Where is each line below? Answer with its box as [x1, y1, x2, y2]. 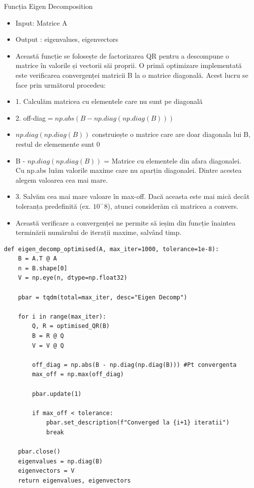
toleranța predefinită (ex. [15, 200, 91, 211]
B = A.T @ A [18, 255, 57, 262]
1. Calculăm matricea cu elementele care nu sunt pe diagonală [15, 96, 203, 106]
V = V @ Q [32, 342, 64, 349]
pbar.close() [18, 448, 61, 455]
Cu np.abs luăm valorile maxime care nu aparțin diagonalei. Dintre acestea [15, 165, 242, 175]
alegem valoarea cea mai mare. [15, 174, 108, 185]
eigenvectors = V [18, 467, 75, 475]
